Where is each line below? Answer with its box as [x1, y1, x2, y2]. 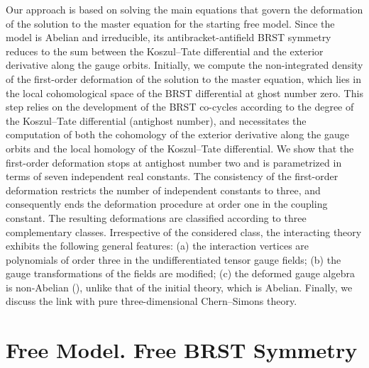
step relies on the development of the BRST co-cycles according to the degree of [6, 99, 354, 114]
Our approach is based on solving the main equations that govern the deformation [6, 2, 363, 16]
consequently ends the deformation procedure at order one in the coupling [6, 196, 328, 211]
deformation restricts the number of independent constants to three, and [6, 182, 321, 197]
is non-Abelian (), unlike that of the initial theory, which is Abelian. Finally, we [6, 279, 353, 294]
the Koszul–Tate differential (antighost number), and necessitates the [6, 113, 307, 128]
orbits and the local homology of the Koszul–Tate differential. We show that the [6, 140, 354, 155]
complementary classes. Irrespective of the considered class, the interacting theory [6, 224, 362, 239]
